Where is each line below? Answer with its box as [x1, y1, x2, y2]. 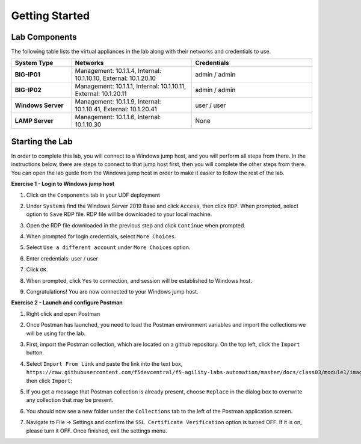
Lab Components [11, 32, 77, 42]
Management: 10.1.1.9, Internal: [75, 97, 161, 106]
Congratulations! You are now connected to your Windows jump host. [26, 288, 199, 295]
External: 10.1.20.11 [75, 90, 127, 98]
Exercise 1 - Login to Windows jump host [11, 180, 114, 188]
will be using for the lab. [26, 330, 86, 337]
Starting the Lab [11, 136, 73, 147]
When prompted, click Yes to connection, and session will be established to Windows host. [26, 277, 252, 284]
